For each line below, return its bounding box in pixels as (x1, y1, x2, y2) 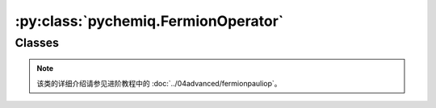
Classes (15, 35, 60, 50)
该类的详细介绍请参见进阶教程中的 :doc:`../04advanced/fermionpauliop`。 (36, 78, 282, 88)
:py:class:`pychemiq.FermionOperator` (15, 12, 284, 30)
